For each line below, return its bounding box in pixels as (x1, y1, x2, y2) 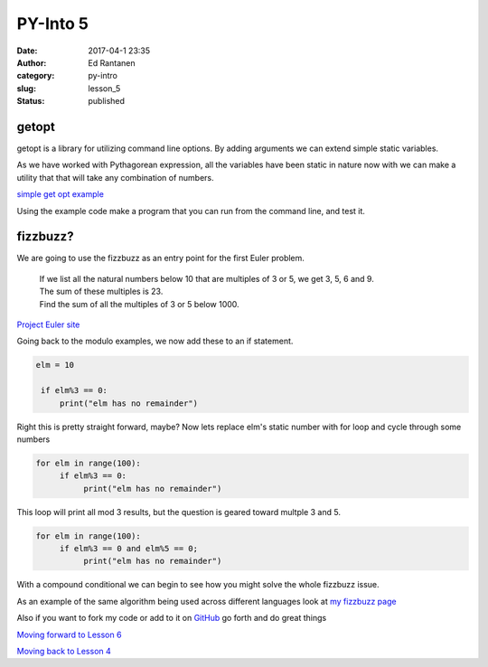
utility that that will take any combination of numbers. (16, 172, 214, 183)
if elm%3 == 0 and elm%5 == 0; (59, 543, 199, 554)
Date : (16, 45, 38, 56)
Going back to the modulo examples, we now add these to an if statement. (16, 335, 294, 347)
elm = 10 (35, 360, 75, 371)
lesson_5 (88, 82, 121, 94)
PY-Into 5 (16, 14, 89, 33)
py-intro (88, 70, 117, 81)
